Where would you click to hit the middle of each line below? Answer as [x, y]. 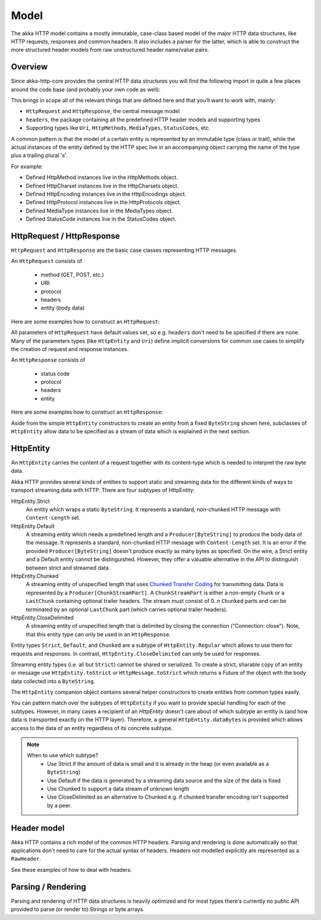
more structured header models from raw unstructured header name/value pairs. [110, 50]
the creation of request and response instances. [70, 349]
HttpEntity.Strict [31, 501]
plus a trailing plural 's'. [39, 155]
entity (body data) [63, 308]
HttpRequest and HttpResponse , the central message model [103, 111]
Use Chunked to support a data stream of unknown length [118, 789]
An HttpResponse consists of [48, 360]
